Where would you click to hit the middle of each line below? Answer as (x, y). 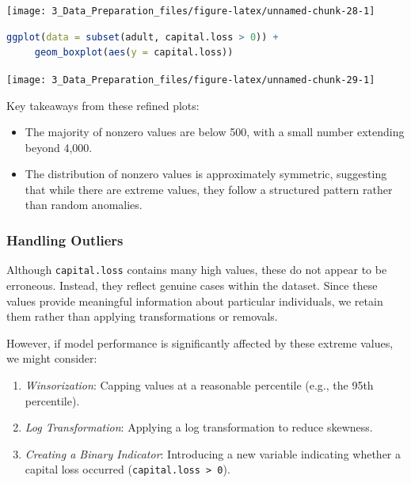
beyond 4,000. (59, 147)
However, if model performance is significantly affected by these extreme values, (200, 342)
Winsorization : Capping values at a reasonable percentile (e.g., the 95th (199, 384)
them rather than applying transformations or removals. (142, 316)
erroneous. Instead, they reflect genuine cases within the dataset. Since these (192, 285)
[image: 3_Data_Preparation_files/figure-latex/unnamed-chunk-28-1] (191, 11)
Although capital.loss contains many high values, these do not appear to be (197, 270)
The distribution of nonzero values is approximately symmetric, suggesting (206, 174)
